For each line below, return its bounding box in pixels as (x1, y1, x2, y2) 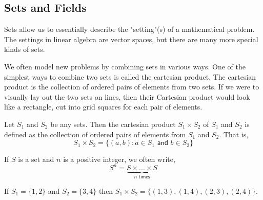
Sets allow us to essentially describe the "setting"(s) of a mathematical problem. (4, 24, 255, 34)
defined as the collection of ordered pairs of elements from (4, 129, 186, 139)
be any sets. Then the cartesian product (50, 118, 176, 129)
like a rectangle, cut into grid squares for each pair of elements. (4, 101, 203, 112)
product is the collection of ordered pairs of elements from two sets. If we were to (4, 81, 259, 92)
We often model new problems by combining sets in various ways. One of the (4, 61, 246, 71)
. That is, (219, 129, 249, 139)
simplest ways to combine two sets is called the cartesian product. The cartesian (4, 71, 256, 82)
